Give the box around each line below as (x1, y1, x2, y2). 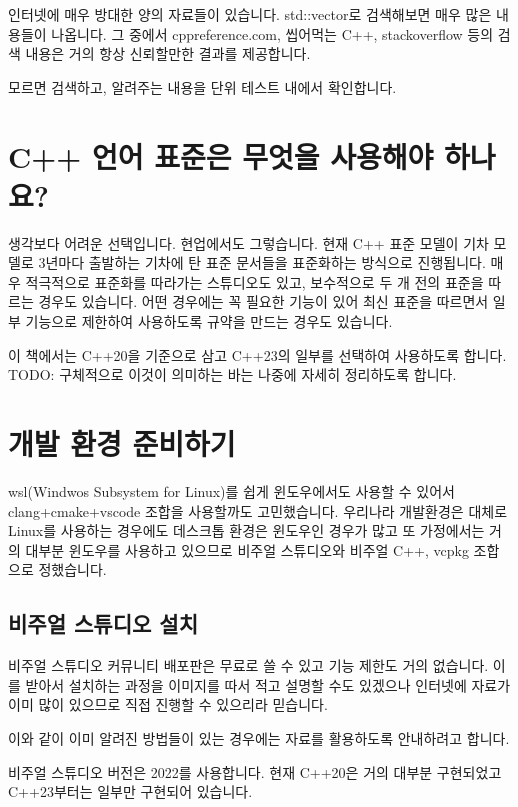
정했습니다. (38, 559, 107, 580)
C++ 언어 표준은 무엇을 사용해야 (8, 135, 434, 176)
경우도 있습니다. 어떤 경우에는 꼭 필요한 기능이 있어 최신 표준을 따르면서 (38, 291, 489, 312)
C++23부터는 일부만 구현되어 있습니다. (8, 781, 253, 802)
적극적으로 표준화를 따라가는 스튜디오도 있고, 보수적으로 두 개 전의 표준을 (25, 271, 484, 292)
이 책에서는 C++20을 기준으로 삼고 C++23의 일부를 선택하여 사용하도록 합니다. (8, 344, 507, 365)
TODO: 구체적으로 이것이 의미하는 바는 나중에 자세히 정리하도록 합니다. (8, 364, 457, 385)
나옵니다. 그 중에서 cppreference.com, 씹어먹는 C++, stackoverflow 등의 (51, 23, 494, 44)
